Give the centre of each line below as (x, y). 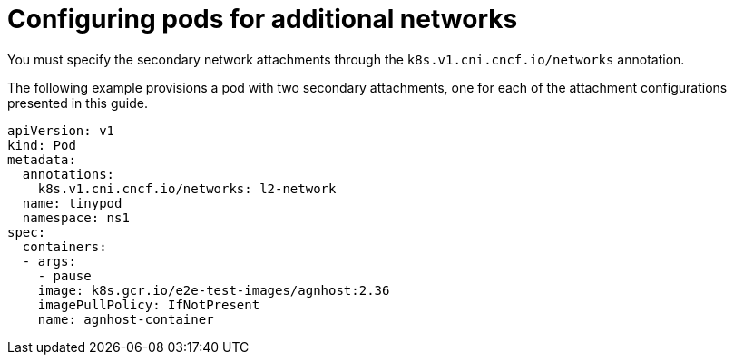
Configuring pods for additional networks (263, 19)
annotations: (69, 174)
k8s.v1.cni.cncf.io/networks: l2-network (187, 188)
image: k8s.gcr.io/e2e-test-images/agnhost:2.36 (214, 290)
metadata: (42, 159)
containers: (64, 246)
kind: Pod (42, 145)
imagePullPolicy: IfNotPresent (149, 304)
